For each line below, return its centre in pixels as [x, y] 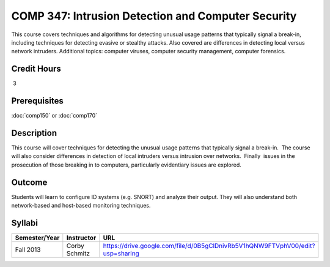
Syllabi [24, 223]
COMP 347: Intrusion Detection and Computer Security [154, 16]
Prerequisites [37, 101]
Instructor [81, 238]
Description [34, 133]
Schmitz [78, 254]
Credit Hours [36, 69]
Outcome [29, 182]
